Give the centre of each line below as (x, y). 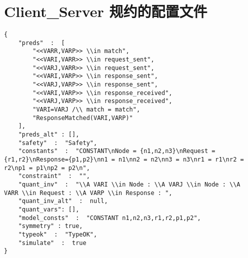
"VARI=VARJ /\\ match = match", (86, 110)
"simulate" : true (52, 243)
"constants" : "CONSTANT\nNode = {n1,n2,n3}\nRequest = (117, 151)
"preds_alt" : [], (49, 134)
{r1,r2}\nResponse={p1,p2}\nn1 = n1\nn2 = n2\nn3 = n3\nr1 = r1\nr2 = (124, 159)
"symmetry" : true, (50, 226)
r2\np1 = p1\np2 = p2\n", (47, 168)
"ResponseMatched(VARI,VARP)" (83, 118)
